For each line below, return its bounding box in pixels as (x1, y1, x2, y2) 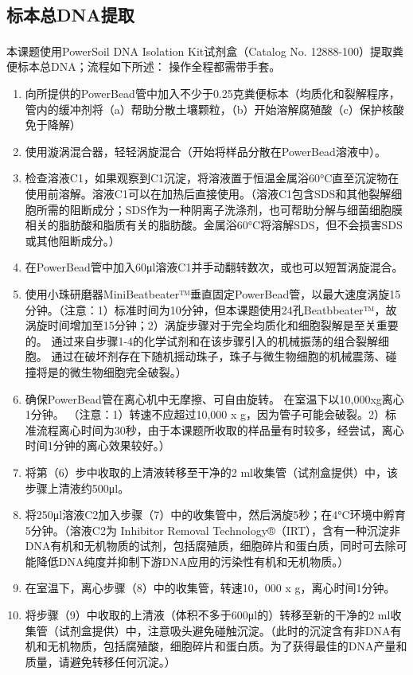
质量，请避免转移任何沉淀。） (25, 653, 176, 669)
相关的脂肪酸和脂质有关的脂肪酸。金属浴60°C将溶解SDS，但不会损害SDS (25, 217, 403, 233)
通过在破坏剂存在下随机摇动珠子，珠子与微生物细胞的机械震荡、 (51, 348, 386, 365)
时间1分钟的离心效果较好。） (25, 437, 170, 454)
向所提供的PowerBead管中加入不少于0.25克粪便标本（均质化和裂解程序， (25, 85, 400, 102)
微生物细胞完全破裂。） (69, 363, 187, 380)
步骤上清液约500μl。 (25, 479, 130, 496)
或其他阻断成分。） (25, 232, 120, 248)
